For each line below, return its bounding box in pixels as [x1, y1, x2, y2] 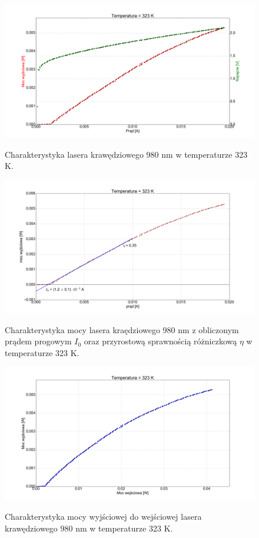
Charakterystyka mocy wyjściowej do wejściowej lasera [5, 510, 202, 522]
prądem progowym [5, 335, 72, 347]
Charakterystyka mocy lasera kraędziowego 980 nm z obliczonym [5, 323, 239, 336]
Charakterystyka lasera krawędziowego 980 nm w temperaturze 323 [5, 148, 248, 160]
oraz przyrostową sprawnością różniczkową [84, 335, 237, 347]
